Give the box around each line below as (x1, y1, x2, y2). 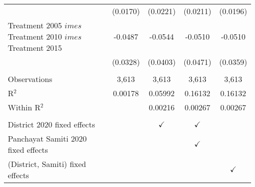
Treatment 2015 (8, 42, 62, 53)
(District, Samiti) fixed (8, 158, 86, 169)
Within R (8, 102, 41, 113)
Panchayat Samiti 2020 (8, 133, 87, 144)
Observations (8, 73, 52, 84)
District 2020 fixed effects (8, 119, 95, 130)
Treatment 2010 (8, 31, 62, 42)
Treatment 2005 (8, 20, 62, 31)
